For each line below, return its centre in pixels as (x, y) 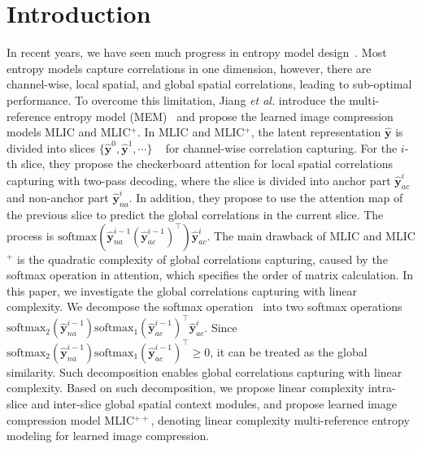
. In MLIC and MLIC (191, 132)
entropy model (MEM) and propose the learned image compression (224, 116)
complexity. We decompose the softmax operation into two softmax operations (204, 307)
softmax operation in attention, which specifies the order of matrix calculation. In (210, 275)
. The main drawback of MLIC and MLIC (311, 235)
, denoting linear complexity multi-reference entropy (280, 419)
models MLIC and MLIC (69, 132)
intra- (382, 388)
